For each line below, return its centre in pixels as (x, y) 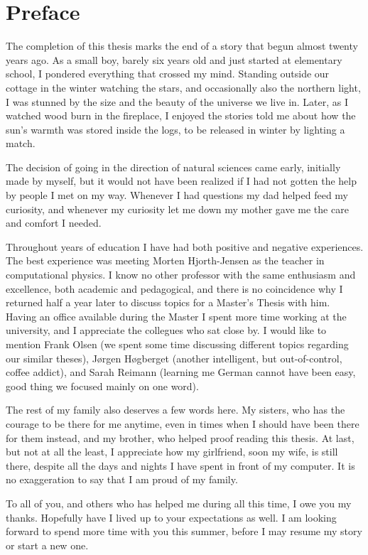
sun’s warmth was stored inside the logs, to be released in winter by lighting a (175, 129)
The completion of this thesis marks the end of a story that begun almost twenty (182, 46)
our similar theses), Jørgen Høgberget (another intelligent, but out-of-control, (174, 358)
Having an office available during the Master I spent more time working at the (176, 316)
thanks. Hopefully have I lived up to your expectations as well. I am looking (171, 517)
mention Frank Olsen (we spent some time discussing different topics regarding (177, 344)
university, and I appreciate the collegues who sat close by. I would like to (166, 330)
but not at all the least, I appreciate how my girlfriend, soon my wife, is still (172, 452)
